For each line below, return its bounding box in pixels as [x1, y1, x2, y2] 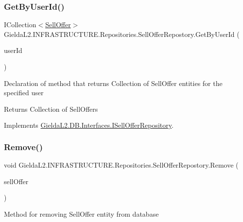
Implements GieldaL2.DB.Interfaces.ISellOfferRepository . [4, 120, 174, 130]
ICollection [4, 19, 36, 30]
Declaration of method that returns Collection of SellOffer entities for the [4, 78, 223, 88]
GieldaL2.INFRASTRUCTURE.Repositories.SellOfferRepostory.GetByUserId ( [4, 29, 240, 39]
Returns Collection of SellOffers [4, 103, 98, 114]
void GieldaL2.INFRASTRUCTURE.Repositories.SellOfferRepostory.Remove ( [4, 160, 239, 170]
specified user [4, 87, 44, 98]
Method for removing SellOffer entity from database [4, 208, 159, 219]
